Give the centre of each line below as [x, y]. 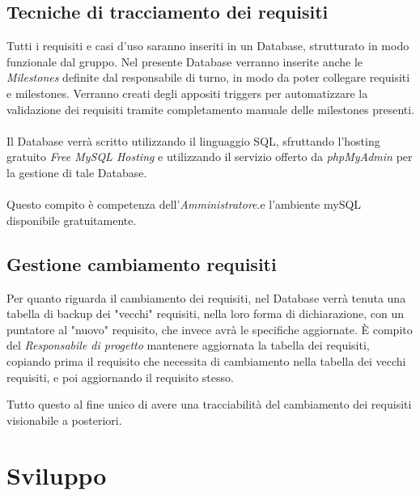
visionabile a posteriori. [64, 420]
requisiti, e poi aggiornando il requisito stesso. [120, 377]
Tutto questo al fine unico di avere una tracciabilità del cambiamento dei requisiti [209, 404]
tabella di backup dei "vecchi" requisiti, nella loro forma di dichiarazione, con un [206, 314]
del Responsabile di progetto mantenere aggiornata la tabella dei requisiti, [188, 345]
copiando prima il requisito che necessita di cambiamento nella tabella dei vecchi [206, 360]
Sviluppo [57, 475]
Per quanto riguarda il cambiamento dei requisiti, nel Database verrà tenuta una [206, 297]
